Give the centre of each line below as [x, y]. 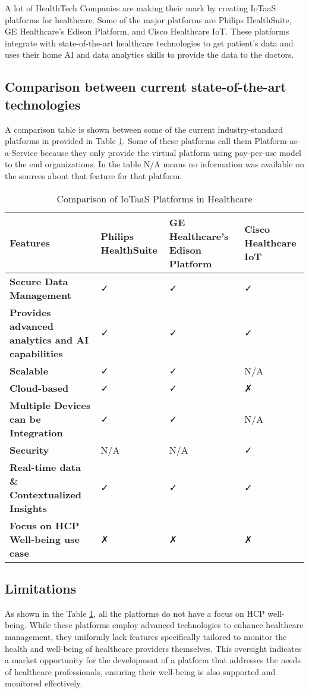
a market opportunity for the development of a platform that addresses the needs [153, 660]
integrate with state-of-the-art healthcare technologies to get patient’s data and [149, 43]
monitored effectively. [44, 683]
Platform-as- [277, 141]
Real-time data [45, 467]
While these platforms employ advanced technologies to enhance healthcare [166, 625]
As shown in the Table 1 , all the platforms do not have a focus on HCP [135, 613]
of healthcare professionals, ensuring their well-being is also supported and [140, 671]
